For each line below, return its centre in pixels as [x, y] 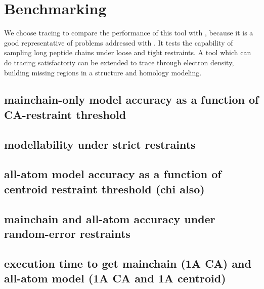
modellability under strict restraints [100, 144]
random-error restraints [67, 233]
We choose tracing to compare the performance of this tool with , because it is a [129, 33]
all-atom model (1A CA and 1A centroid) [115, 278]
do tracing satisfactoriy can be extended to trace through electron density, [119, 62]
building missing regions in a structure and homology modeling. [103, 72]
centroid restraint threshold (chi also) [104, 189]
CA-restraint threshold [65, 114]
